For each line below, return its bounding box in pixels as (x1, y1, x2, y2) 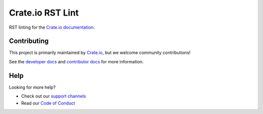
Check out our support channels (21, 93, 86, 99)
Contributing (9, 37, 49, 45)
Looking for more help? (9, 84, 56, 90)
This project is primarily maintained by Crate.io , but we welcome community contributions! (9, 50, 191, 56)
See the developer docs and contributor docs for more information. (9, 58, 144, 64)
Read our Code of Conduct (21, 100, 75, 106)
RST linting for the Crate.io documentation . (9, 24, 95, 30)
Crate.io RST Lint (9, 7, 79, 18)
